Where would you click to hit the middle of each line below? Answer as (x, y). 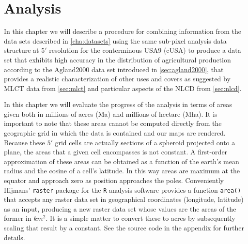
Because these (24, 142)
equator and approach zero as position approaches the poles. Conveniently (114, 180)
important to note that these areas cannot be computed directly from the (113, 123)
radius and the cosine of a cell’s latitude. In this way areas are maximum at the (122, 171)
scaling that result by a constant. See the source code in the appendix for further (124, 228)
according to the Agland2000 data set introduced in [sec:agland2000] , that (114, 69)
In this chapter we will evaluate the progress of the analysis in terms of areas (118, 104)
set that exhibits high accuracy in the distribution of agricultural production (117, 59)
